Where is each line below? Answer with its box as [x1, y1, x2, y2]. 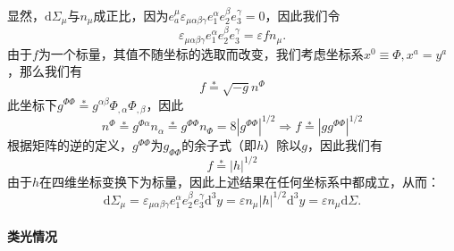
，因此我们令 [265, 6, 340, 24]
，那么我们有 [7, 62, 82, 80]
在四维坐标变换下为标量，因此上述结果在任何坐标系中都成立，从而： [39, 172, 441, 190]
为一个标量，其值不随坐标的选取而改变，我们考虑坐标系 [38, 44, 364, 63]
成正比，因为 [93, 6, 169, 24]
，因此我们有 [307, 136, 383, 155]
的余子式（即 [181, 136, 257, 155]
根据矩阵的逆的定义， [7, 136, 132, 155]
